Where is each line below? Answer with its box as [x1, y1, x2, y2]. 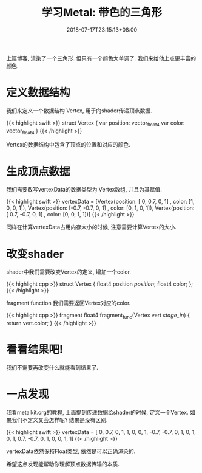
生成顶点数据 [6, 165, 71, 178]
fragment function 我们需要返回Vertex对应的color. [6, 299, 131, 307]
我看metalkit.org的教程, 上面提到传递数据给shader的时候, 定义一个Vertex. [6, 409, 189, 416]
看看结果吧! [6, 343, 64, 356]
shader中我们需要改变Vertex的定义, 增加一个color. [6, 268, 132, 275]
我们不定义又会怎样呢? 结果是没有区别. [11, 416, 108, 424]
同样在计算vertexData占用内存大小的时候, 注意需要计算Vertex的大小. [6, 223, 177, 231]
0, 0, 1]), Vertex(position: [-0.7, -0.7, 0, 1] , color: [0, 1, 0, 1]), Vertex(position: [6, 204, 195, 212]
